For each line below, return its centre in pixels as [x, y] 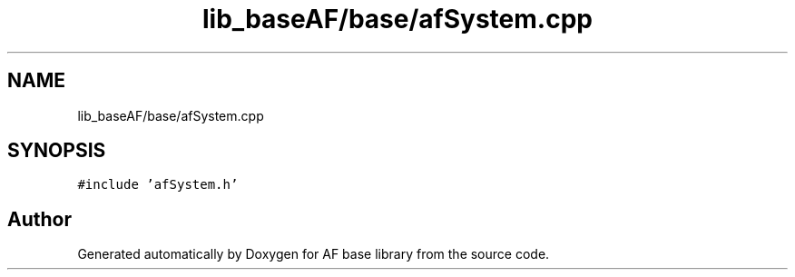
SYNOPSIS [57, 151]
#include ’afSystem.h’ [158, 185]
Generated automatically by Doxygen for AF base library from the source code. [314, 254]
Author [39, 219]
